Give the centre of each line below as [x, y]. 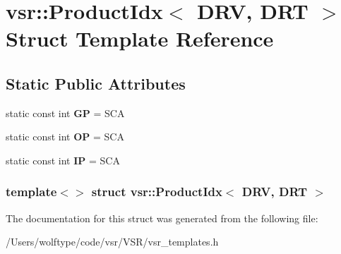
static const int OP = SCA [65, 137]
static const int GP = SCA [65, 113]
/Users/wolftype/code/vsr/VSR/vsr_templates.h [112, 242]
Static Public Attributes [96, 83]
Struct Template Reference [140, 38]
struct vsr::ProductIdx [157, 192]
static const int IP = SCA [63, 160]
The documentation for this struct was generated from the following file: [162, 218]
